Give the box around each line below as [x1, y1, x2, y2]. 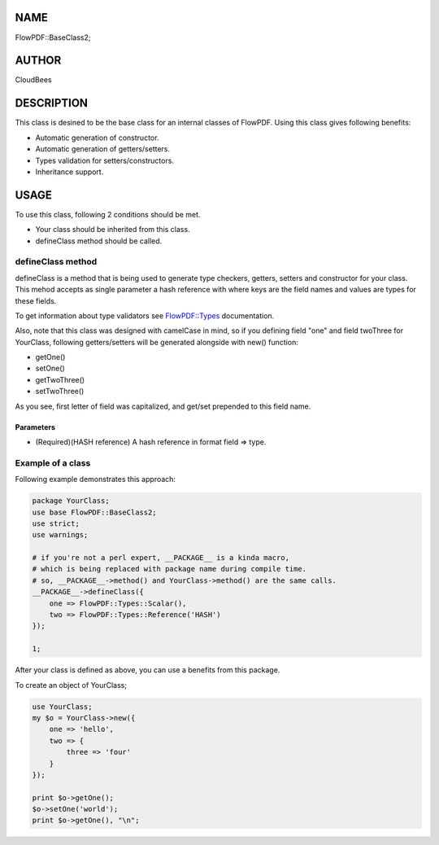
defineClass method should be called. [35, 236, 163, 246]
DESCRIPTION [15, 96, 89, 110]
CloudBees [15, 75, 52, 85]
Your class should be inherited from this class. [35, 225, 190, 234]
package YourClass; [32, 497, 110, 506]
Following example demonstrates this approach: [15, 475, 176, 484]
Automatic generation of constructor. [35, 133, 159, 142]
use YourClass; [32, 702, 93, 711]
